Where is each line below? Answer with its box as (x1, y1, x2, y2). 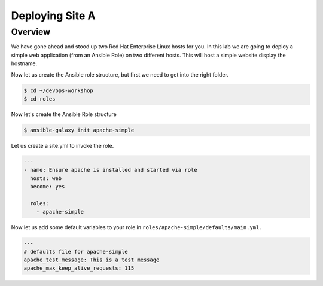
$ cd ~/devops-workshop (23, 87, 94, 94)
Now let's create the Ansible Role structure (11, 111, 117, 118)
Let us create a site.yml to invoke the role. (11, 142, 114, 149)
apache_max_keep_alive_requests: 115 (23, 265, 135, 272)
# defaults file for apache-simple (23, 248, 128, 255)
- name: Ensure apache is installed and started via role (23, 166, 197, 174)
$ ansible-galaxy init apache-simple (23, 126, 135, 133)
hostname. (11, 60, 38, 67)
